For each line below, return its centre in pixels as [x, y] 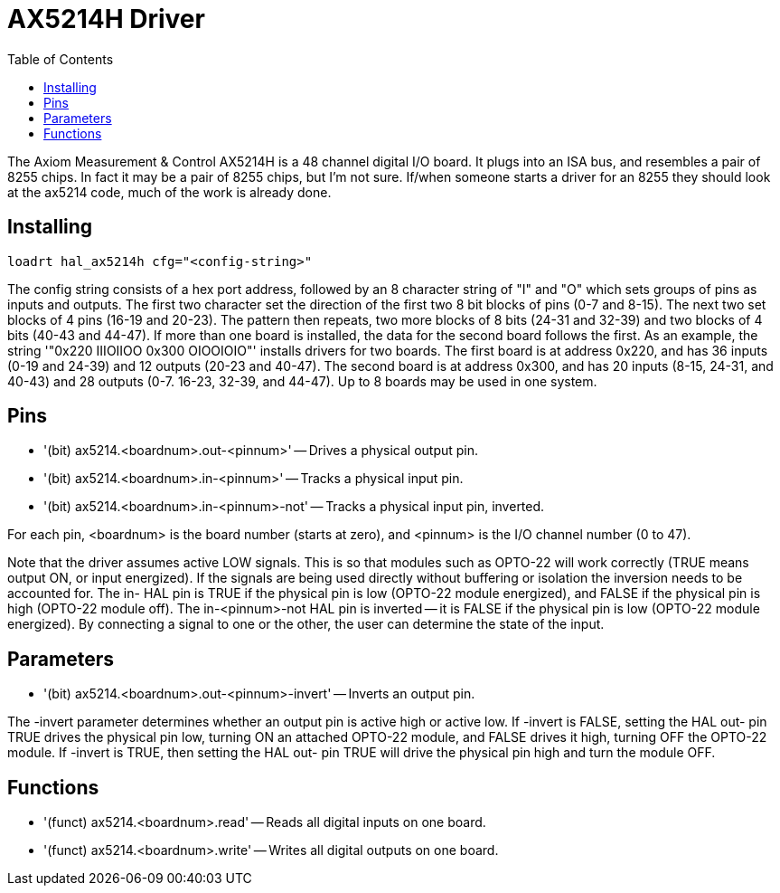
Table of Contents [61, 59]
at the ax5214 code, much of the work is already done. [169, 192]
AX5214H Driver [106, 19]
